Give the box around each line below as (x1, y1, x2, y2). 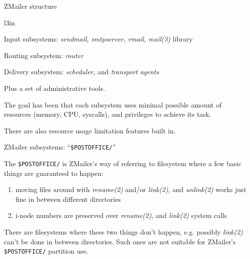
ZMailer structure (4, 1, 57, 11)
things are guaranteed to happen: (4, 168, 104, 178)
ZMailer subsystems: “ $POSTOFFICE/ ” (4, 142, 116, 152)
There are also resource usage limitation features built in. (4, 125, 176, 135)
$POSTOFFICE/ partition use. (4, 246, 89, 256)
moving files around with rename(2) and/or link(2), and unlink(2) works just (15, 184, 247, 194)
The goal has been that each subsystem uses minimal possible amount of (4, 99, 222, 109)
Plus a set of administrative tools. (4, 83, 105, 93)
